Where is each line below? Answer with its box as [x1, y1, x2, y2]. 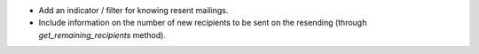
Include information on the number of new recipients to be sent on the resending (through [38, 18, 367, 28]
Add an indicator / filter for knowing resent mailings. [38, 5, 229, 15]
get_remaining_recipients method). [38, 29, 166, 40]
